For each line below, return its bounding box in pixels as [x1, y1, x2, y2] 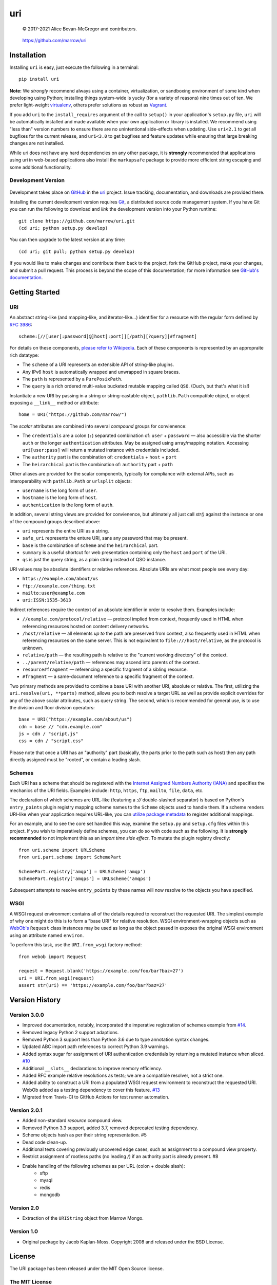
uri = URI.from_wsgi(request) [18, 975, 95, 981]
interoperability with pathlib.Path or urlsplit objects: [9, 478, 132, 484]
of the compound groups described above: [9, 518, 100, 524]
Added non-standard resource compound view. [22, 1117, 123, 1124]
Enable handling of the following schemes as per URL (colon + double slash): [22, 1163, 185, 1169]
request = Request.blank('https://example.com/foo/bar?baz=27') [18, 968, 184, 974]
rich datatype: [9, 352, 39, 358]
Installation [9, 50, 46, 59]
